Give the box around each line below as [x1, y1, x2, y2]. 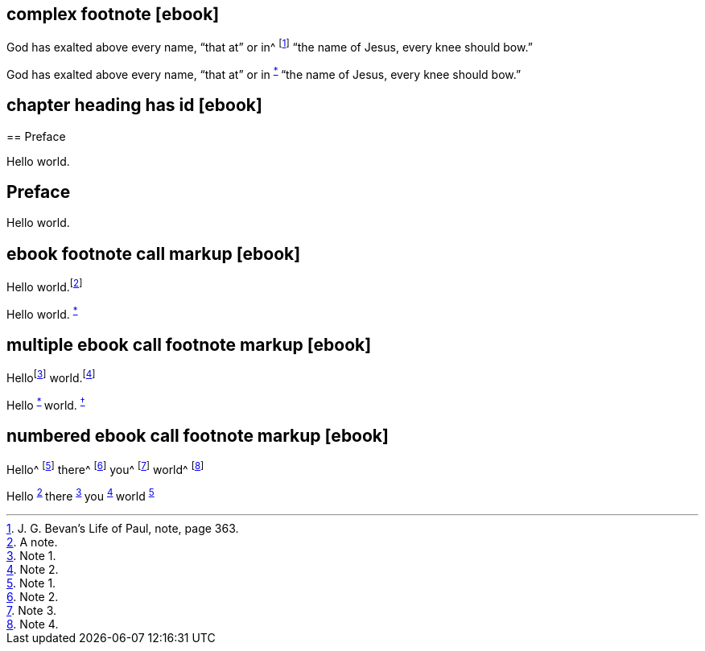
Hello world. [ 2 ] [6, 278, 83, 294]
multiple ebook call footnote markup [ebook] [6, 335, 372, 355]
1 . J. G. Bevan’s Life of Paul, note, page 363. [6, 521, 239, 535]
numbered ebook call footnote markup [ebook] [6, 426, 389, 447]
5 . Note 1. [6, 575, 56, 590]
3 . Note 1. [6, 548, 56, 562]
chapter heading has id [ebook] [6, 95, 262, 116]
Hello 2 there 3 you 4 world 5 [6, 487, 155, 503]
